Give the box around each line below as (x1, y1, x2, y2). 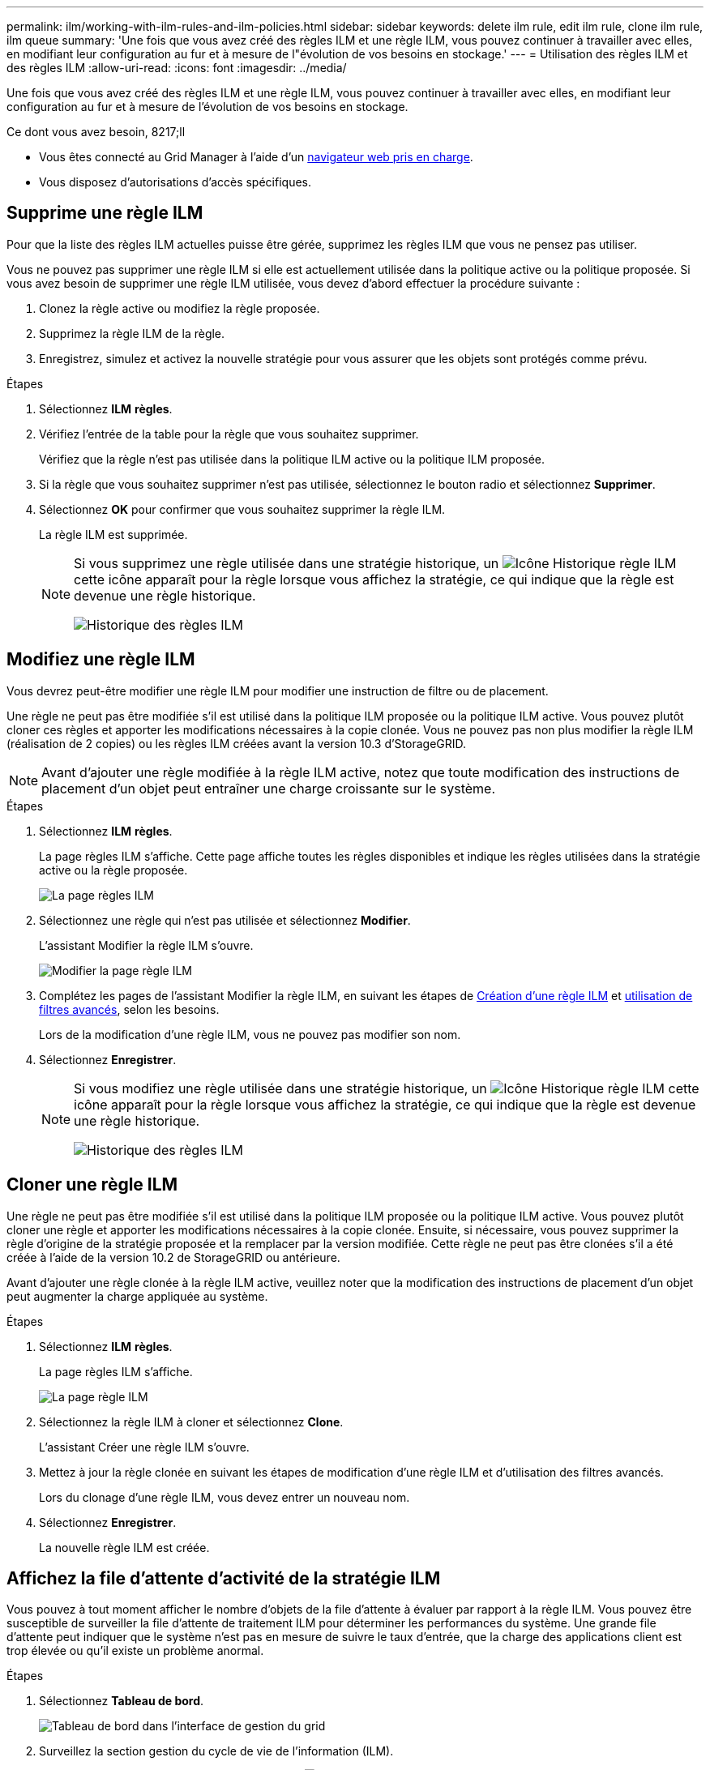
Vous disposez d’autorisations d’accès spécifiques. (39, 175, 311, 189)
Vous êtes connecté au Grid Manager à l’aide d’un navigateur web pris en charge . (39, 150, 473, 164)
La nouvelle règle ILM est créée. (39, 1540, 210, 1554)
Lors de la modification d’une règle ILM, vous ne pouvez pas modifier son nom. (39, 1027, 461, 1041)
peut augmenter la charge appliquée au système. (6, 1289, 268, 1303)
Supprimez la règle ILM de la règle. (39, 326, 225, 340)
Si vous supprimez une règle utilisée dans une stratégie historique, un (74, 554, 499, 571)
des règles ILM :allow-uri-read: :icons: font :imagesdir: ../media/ (6, 61, 347, 75)
